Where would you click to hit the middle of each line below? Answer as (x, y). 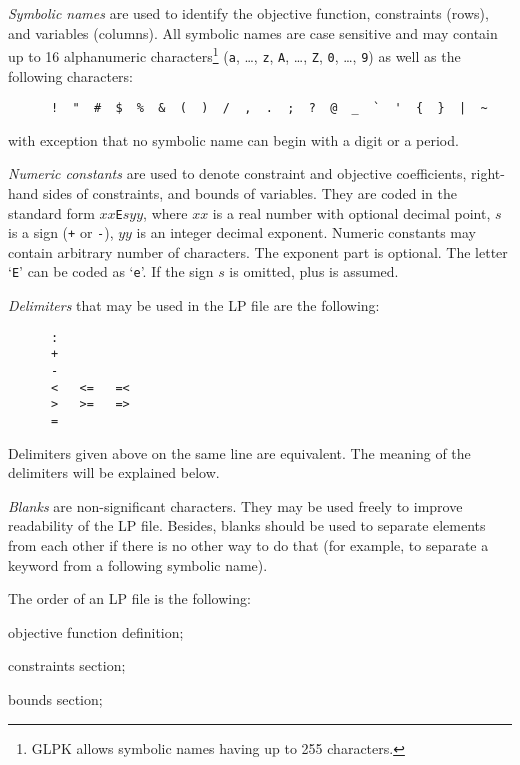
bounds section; (55, 698)
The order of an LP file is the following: (129, 598)
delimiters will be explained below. (114, 472)
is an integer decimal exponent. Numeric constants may (306, 232)
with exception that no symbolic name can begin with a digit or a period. (233, 139)
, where (165, 212)
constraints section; (67, 665)
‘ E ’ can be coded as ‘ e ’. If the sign (111, 271)
